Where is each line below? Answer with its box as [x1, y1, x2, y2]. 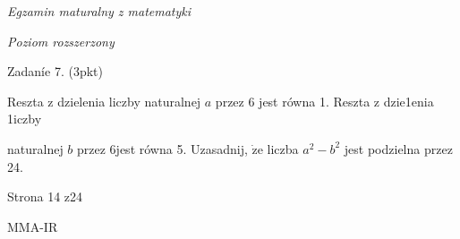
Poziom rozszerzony [7, 31, 115, 50]
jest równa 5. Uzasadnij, [115, 139, 248, 158]
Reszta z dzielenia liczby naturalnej [7, 91, 201, 110]
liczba [267, 139, 299, 158]
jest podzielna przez [344, 139, 453, 158]
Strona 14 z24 [7, 187, 83, 206]
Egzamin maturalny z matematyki [7, 2, 192, 20]
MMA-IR [7, 217, 58, 235]
